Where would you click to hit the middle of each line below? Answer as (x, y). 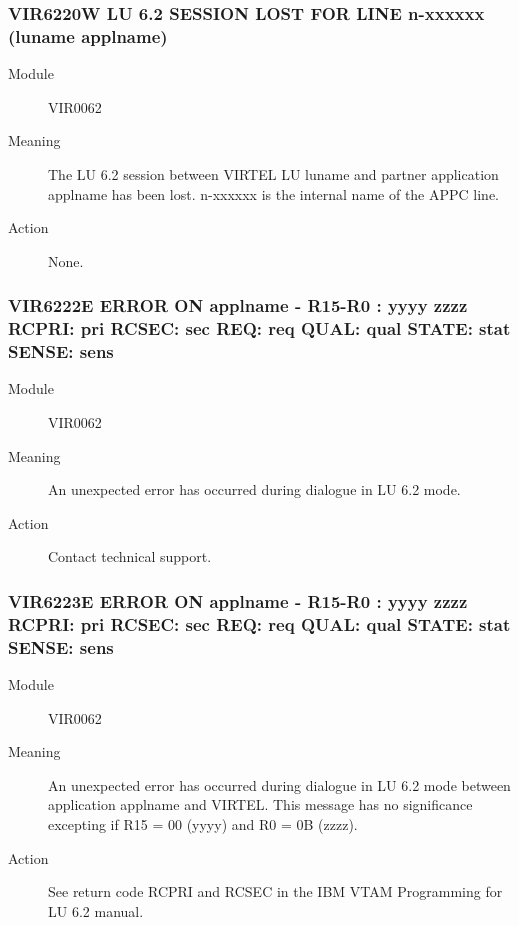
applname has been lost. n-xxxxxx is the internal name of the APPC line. (274, 193)
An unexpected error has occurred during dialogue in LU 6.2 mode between (279, 784)
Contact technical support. (130, 556)
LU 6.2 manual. (96, 910)
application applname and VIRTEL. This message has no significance (260, 804)
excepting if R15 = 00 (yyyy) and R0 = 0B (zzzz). (203, 823)
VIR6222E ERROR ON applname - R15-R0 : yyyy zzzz (238, 305)
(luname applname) (88, 35)
